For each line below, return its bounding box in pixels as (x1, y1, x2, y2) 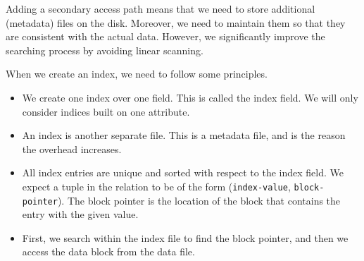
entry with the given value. (22, 207, 139, 221)
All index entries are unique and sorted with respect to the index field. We (22, 165, 344, 180)
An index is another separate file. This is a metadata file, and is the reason (22, 128, 346, 142)
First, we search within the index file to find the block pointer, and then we (22, 230, 349, 245)
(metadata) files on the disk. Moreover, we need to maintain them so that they (6, 15, 346, 30)
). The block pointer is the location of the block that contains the (57, 193, 341, 207)
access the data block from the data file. (22, 244, 195, 259)
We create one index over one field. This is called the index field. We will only (22, 90, 358, 104)
